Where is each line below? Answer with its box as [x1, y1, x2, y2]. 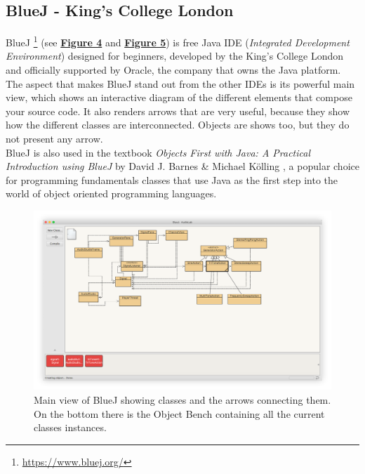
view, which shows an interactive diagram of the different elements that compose [6, 90, 352, 105]
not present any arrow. [6, 131, 103, 146]
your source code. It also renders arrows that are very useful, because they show [6, 103, 350, 118]
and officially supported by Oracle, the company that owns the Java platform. [6, 62, 341, 77]
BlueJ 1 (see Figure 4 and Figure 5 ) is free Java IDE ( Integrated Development [6, 33, 350, 49]
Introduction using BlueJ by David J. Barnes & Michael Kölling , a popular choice [6, 159, 359, 173]
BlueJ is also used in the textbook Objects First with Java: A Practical [6, 145, 311, 159]
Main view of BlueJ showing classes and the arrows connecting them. [34, 393, 331, 407]
